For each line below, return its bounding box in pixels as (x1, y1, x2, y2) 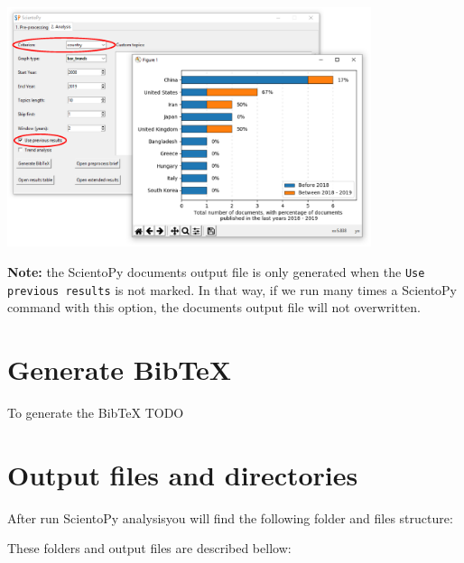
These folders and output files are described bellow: (7, 539, 292, 558)
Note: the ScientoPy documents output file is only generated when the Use (7, 262, 425, 281)
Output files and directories (7, 456, 358, 493)
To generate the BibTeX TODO (7, 403, 184, 421)
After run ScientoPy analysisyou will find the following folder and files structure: (7, 508, 453, 527)
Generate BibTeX (7, 351, 232, 388)
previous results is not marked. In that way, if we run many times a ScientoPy (7, 280, 458, 299)
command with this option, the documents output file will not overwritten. (7, 298, 421, 317)
